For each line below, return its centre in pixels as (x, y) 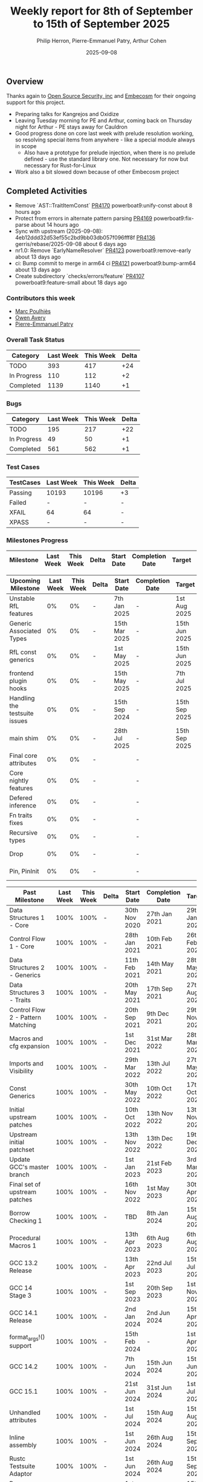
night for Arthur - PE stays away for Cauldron (71, 127)
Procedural (25, 1238)
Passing (21, 493)
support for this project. (36, 102)
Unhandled (25, 1412)
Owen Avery (30, 318)
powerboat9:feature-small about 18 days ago (71, 283)
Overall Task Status (35, 340)
